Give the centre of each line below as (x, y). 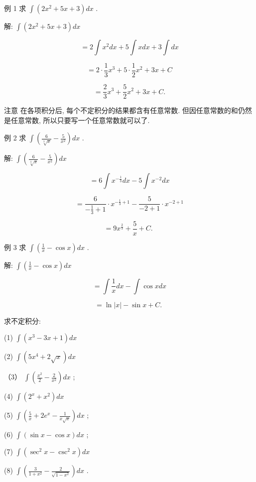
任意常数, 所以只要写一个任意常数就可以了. (80, 120)
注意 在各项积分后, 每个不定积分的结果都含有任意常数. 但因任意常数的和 (121, 110)
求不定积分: (22, 320)
